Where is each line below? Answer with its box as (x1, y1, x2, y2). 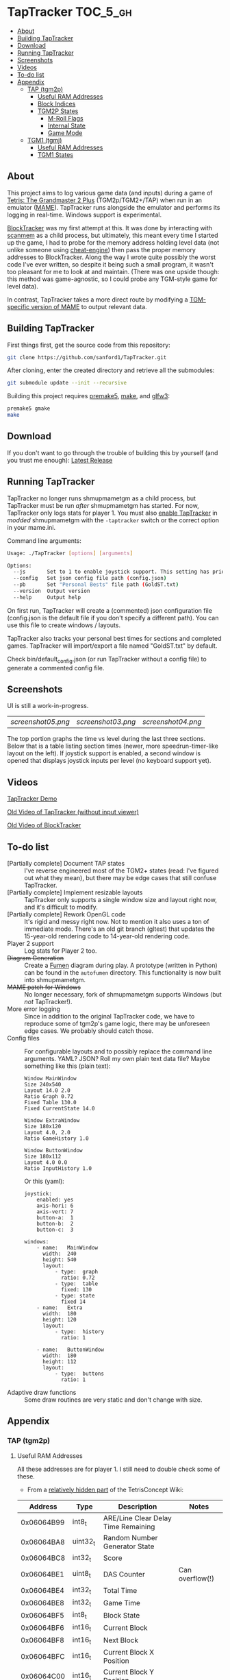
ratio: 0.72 (60, 1274, 95, 1282)
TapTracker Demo (7, 794, 57, 803)
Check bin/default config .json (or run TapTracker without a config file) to (7, 655, 207, 665)
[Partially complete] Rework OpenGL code (7, 910, 126, 918)
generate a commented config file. (7, 664, 105, 672)
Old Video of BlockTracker (7, 821, 81, 829)
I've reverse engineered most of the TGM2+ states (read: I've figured (24, 866, 219, 875)
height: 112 (42, 1359, 77, 1365)
